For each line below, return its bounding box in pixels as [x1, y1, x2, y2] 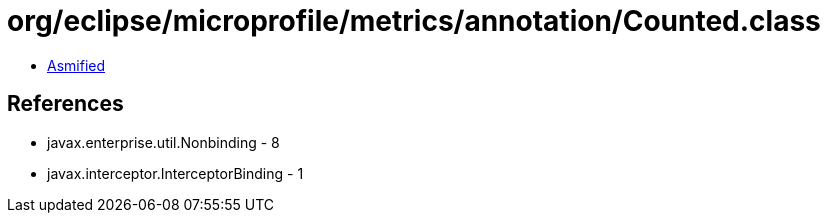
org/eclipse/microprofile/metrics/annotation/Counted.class [7, 4, 821, 38]
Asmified [47, 56, 106, 74]
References [7, 91, 124, 117]
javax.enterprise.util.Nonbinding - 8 [47, 133, 280, 151]
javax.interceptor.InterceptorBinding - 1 [47, 164, 304, 182]
